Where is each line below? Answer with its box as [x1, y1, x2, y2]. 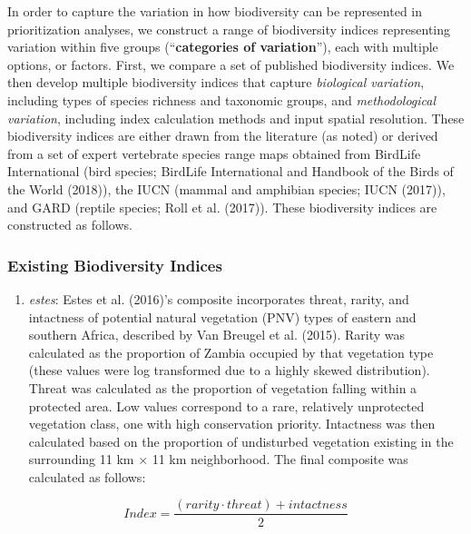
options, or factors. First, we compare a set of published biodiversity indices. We [7, 54, 455, 74]
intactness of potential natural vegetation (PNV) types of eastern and [28, 307, 417, 326]
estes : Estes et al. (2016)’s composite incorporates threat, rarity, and [28, 289, 409, 308]
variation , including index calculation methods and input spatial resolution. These [7, 108, 465, 127]
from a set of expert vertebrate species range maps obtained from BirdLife [7, 143, 421, 163]
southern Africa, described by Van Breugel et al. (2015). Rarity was [28, 325, 405, 344]
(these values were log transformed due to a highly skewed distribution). [28, 361, 430, 380]
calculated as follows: [28, 467, 146, 486]
